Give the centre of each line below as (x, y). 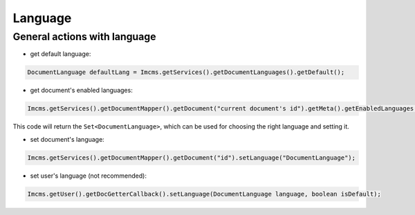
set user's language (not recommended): (88, 176)
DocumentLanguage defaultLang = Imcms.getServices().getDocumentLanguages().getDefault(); (186, 72)
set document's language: (67, 139)
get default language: (61, 54)
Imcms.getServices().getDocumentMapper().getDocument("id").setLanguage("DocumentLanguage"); (192, 158)
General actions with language (84, 37)
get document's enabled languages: (81, 91)
